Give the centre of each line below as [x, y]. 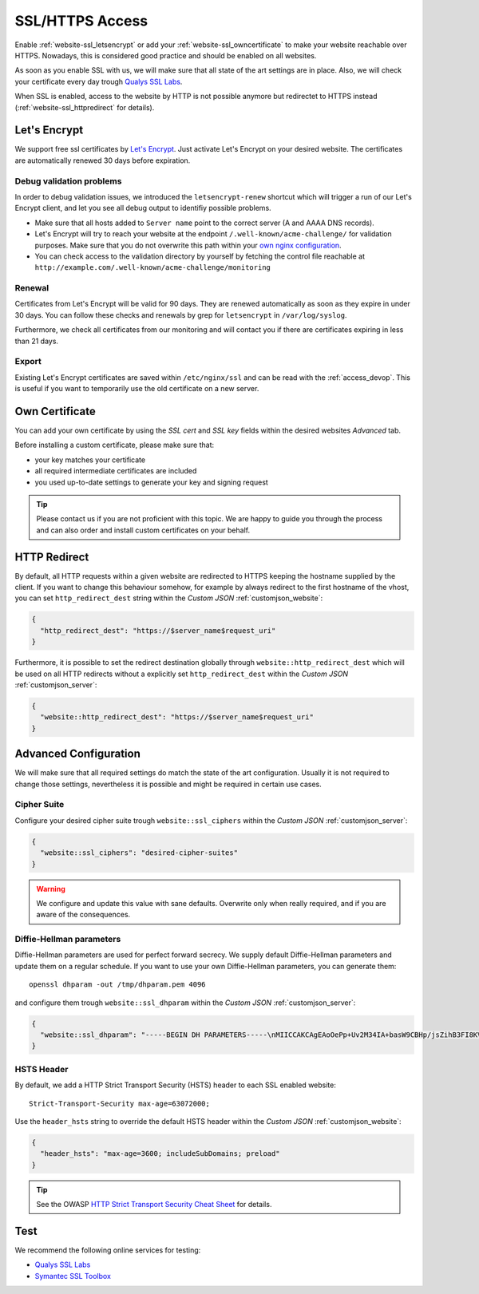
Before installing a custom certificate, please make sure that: [115, 445]
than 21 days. [37, 341]
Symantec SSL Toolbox [73, 1276]
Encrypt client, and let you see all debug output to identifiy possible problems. [143, 208]
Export [28, 362]
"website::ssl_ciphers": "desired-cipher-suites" [139, 853]
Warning [51, 888]
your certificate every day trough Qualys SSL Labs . [99, 81]
